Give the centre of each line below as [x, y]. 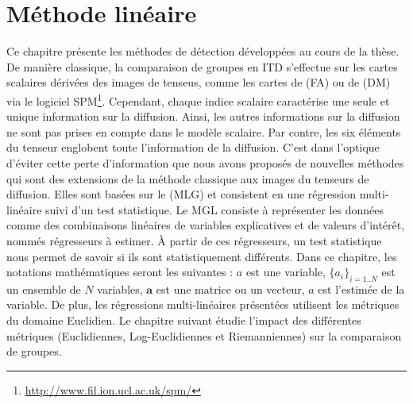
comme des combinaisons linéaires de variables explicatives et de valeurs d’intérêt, [206, 225]
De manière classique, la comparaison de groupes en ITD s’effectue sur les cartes [202, 66]
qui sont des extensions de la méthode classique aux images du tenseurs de [188, 178]
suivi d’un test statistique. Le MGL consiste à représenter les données [214, 209]
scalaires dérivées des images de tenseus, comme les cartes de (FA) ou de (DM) [199, 82]
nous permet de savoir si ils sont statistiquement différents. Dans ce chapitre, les [202, 256]
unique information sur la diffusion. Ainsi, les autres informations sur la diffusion [203, 116]
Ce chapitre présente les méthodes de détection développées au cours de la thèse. [203, 51]
